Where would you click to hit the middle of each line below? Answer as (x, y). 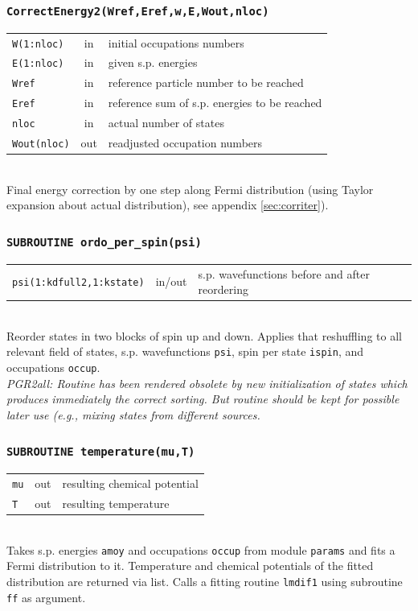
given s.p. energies (153, 62)
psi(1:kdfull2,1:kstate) (78, 283)
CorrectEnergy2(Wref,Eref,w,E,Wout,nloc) (138, 11)
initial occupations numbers (176, 42)
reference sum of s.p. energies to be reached (215, 103)
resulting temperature (116, 503)
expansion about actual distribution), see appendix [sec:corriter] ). (168, 205)
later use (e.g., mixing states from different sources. (133, 414)
